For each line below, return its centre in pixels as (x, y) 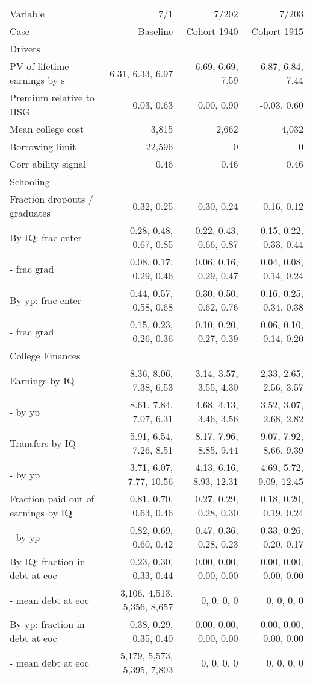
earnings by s (37, 80)
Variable (27, 14)
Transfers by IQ (43, 443)
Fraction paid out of (52, 499)
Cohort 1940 (212, 31)
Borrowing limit (43, 146)
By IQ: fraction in (48, 561)
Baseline (156, 31)
